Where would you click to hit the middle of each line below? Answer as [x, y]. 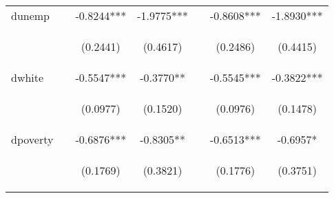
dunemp [31, 15]
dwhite [28, 77]
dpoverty [32, 139]
